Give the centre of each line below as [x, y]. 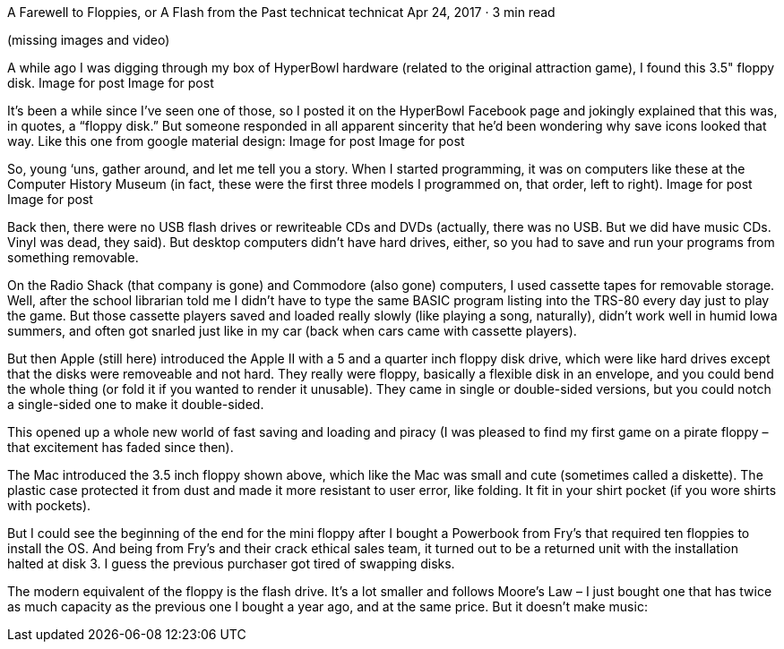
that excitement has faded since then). [121, 447]
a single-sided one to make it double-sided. [136, 404]
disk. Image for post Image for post [111, 83]
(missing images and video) [89, 40]
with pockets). [49, 505]
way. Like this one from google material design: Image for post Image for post [236, 141]
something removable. [73, 257]
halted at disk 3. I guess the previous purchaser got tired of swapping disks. [231, 564]
